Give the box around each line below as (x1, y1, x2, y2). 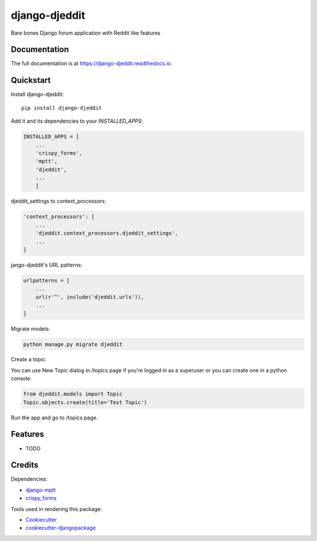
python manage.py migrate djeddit (23, 341, 123, 348)
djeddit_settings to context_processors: (11, 197, 107, 205)
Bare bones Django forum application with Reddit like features (11, 29, 161, 36)
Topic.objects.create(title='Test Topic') (23, 399, 147, 405)
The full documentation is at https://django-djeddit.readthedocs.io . (11, 60, 173, 67)
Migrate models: (11, 325, 50, 332)
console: (11, 375, 32, 382)
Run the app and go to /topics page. (11, 414, 98, 421)
